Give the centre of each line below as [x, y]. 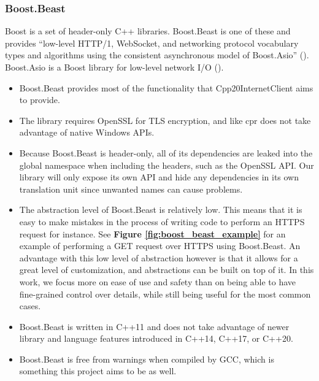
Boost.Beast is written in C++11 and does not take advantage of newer [154, 326]
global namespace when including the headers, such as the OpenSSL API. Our [167, 165]
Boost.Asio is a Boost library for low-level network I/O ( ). [114, 67]
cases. [30, 306]
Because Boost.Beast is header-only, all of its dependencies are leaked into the [166, 152]
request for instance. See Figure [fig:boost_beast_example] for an [152, 233]
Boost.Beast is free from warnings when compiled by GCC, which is [147, 359]
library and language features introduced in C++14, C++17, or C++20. [156, 338]
